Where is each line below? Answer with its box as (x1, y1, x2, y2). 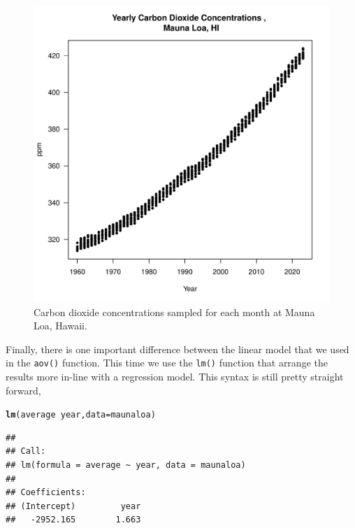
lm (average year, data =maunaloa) (6, 410, 156, 420)
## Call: (6, 446, 46, 457)
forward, (6, 383, 41, 397)
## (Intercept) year (6, 501, 141, 511)
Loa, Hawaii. (34, 318, 87, 333)
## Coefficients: (6, 487, 86, 498)
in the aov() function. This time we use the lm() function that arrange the (6, 355, 328, 370)
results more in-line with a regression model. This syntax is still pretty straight (6, 369, 344, 384)
